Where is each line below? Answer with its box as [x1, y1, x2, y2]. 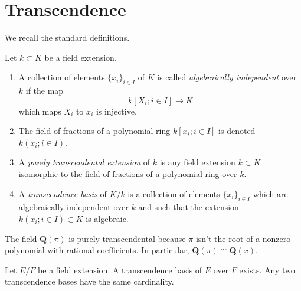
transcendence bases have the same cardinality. [5, 275, 174, 287]
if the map [25, 84, 64, 97]
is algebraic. [86, 212, 129, 225]
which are [253, 187, 288, 200]
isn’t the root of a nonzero [195, 232, 291, 244]
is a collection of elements [127, 187, 220, 200]
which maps [18, 104, 61, 117]
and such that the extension [138, 201, 239, 213]
